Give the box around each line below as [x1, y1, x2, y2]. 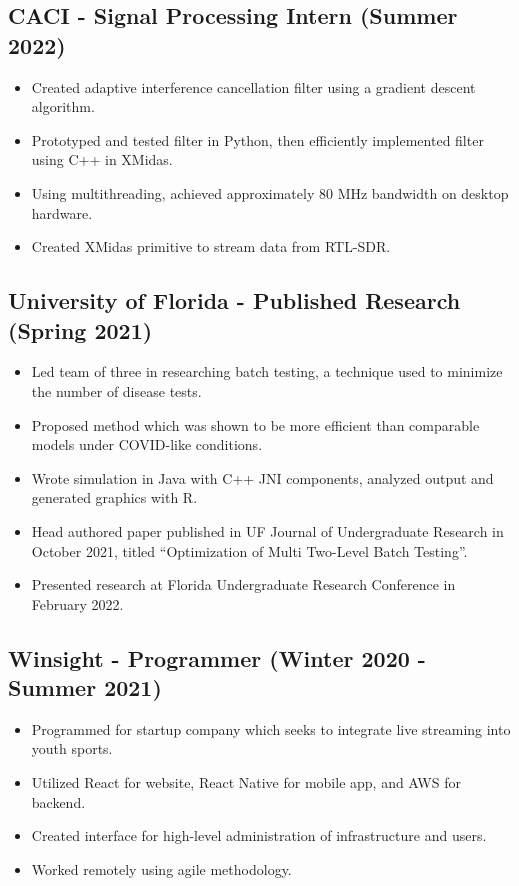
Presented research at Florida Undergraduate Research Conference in [31, 574, 456, 595]
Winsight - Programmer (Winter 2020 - [8, 642, 426, 673]
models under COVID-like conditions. [31, 434, 263, 455]
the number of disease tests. [31, 380, 202, 401]
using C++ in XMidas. [31, 149, 173, 170]
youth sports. [31, 738, 113, 759]
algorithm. [31, 96, 95, 117]
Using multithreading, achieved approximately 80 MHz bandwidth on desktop [31, 182, 509, 203]
